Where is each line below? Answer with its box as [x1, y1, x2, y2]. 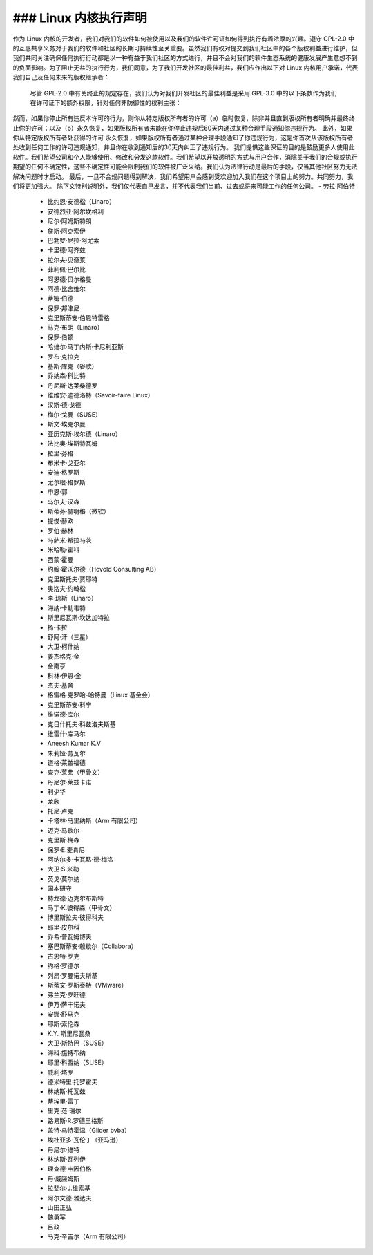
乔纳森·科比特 [47, 372, 86, 380]
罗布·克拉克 [47, 352, 80, 361]
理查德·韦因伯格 [47, 1164, 93, 1173]
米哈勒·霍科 [47, 546, 80, 554]
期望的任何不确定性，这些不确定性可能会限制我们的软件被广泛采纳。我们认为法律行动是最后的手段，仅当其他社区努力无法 [12, 162, 358, 171]
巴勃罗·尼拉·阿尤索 [47, 236, 100, 245]
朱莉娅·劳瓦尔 [47, 748, 86, 757]
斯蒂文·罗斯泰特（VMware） [47, 981, 128, 990]
